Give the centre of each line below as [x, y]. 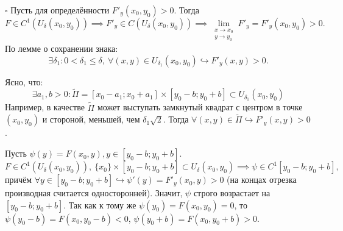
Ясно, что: [24, 81]
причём [19, 179]
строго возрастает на [232, 193]
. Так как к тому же [100, 204]
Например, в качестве [45, 107]
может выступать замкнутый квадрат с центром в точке [200, 107]
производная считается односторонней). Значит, [94, 193]
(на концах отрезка [262, 179]
